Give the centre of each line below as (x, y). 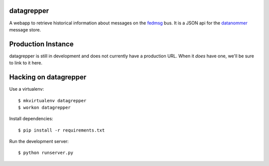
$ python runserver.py (46, 153)
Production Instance (42, 44)
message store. (25, 29)
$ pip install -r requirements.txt (62, 130)
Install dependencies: (31, 119)
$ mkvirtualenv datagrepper (52, 100)
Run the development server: (39, 142)
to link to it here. (26, 63)
